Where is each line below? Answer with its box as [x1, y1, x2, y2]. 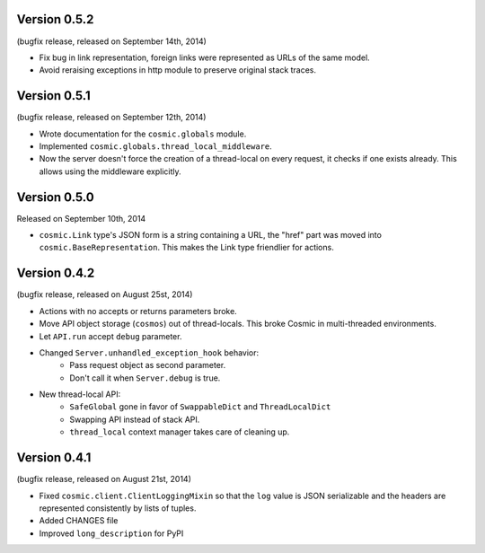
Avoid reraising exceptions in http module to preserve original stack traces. [39, 65, 317, 75]
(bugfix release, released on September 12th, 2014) [16, 112, 207, 123]
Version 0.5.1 [16, 88, 92, 103]
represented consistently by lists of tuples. [39, 503, 197, 513]
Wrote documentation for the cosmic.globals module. [39, 128, 247, 139]
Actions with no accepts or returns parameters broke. [39, 305, 237, 316]
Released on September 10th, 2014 [16, 213, 146, 224]
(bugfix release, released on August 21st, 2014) [16, 474, 192, 485]
